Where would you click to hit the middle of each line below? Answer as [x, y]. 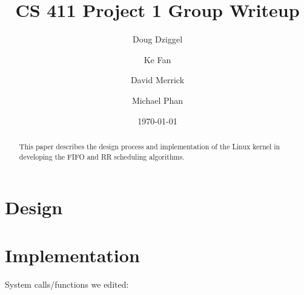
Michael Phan [157, 100]
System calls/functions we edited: [67, 284]
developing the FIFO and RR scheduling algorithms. [102, 156]
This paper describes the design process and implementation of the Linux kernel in [150, 146]
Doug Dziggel [157, 39]
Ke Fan [157, 59]
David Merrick [157, 80]
